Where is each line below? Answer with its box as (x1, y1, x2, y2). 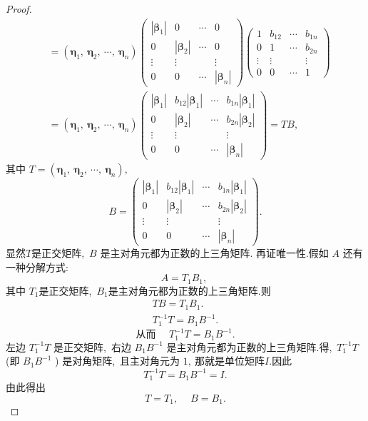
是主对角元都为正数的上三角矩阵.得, (166, 339, 332, 354)
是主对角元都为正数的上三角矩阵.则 (108, 283, 271, 298)
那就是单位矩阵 (195, 353, 265, 368)
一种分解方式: (6, 259, 68, 274)
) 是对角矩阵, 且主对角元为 (55, 353, 180, 368)
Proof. (6, 1, 32, 16)
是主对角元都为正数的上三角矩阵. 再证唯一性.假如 (100, 245, 329, 260)
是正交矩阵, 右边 (53, 339, 131, 354)
